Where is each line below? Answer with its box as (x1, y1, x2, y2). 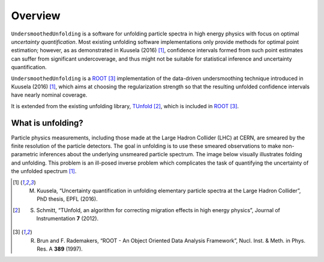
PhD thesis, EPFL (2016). (37, 195, 98, 203)
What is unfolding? (11, 118, 83, 129)
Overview (11, 9, 61, 22)
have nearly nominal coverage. (11, 91, 88, 99)
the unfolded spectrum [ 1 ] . (11, 168, 77, 175)
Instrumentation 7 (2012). (36, 215, 99, 222)
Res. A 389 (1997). (37, 245, 83, 252)
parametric (11, 151, 38, 158)
